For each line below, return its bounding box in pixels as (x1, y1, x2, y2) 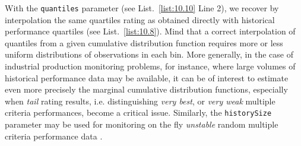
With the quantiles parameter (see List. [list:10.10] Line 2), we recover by (5, 2, 279, 14)
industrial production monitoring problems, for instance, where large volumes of (5, 60, 296, 72)
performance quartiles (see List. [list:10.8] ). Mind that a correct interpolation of (5, 25, 296, 37)
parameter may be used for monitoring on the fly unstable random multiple (5, 118, 278, 131)
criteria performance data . (5, 129, 103, 142)
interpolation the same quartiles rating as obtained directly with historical (5, 13, 275, 26)
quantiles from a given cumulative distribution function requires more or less (5, 36, 283, 49)
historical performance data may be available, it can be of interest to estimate (5, 71, 289, 84)
